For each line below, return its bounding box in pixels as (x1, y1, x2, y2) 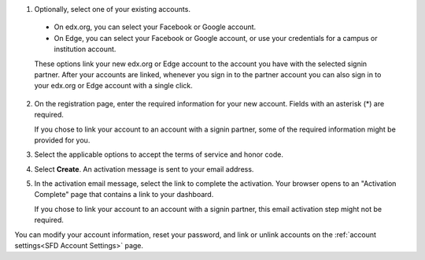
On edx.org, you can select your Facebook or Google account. (54, 22, 257, 32)
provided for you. (34, 135, 91, 145)
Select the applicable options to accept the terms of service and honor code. (34, 150, 283, 159)
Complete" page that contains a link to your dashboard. (34, 190, 214, 199)
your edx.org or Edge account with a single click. (34, 81, 193, 91)
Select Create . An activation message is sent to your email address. (34, 164, 254, 173)
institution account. (54, 44, 116, 54)
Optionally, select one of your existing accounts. (34, 5, 190, 13)
